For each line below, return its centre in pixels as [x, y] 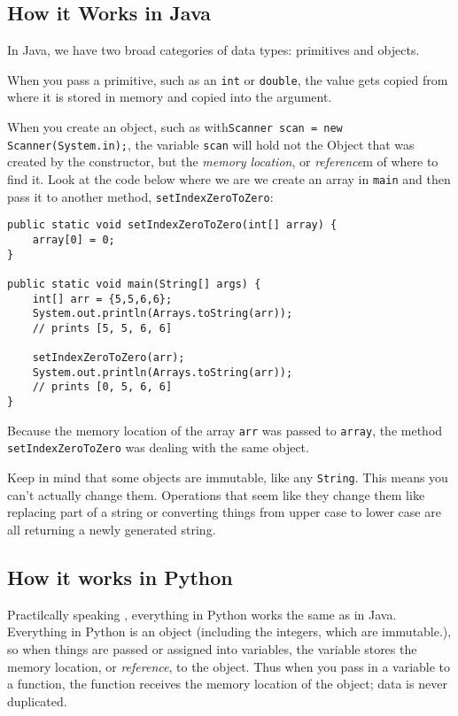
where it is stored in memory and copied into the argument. [170, 97]
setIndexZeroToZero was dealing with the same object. [158, 447]
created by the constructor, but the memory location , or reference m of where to [223, 162]
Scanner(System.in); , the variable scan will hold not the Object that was [211, 144]
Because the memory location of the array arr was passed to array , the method [225, 430]
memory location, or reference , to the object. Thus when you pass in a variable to [229, 666]
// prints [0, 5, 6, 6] [102, 387]
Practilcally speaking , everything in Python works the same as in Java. [202, 614]
